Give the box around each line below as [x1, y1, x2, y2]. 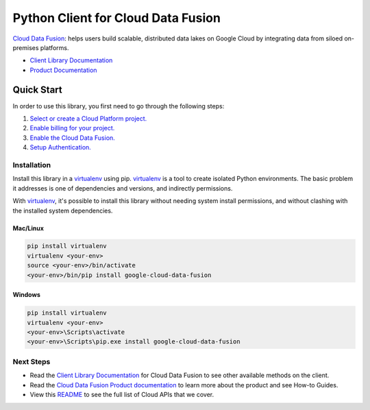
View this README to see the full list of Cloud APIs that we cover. [29, 390, 214, 398]
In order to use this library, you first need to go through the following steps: [12, 101, 225, 110]
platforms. [40, 43, 69, 51]
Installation [12, 160, 51, 169]
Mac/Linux [12, 224, 45, 232]
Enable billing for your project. [29, 124, 115, 132]
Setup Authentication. [29, 143, 92, 152]
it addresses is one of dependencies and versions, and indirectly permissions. [12, 184, 233, 192]
